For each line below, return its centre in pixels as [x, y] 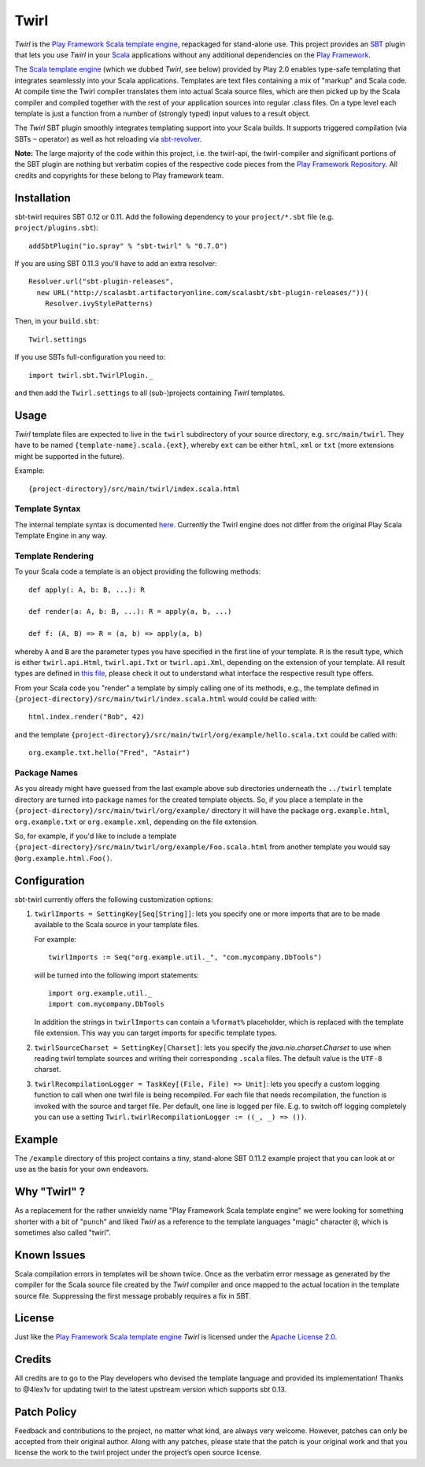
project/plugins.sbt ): [56, 227]
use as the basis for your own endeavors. [81, 1170]
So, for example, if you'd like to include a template [96, 836]
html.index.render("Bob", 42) [87, 717]
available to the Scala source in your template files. [117, 925]
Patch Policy [46, 1412]
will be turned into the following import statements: [117, 975]
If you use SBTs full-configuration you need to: [90, 357]
